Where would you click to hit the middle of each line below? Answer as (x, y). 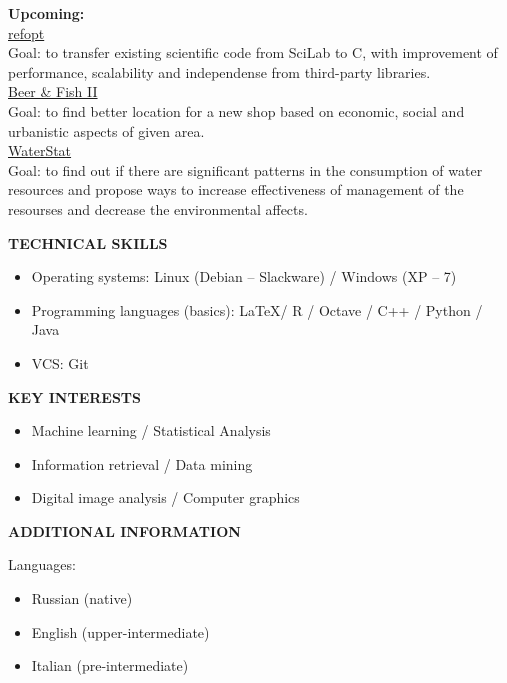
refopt (26, 32)
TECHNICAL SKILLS (88, 242)
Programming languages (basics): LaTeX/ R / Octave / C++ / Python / (257, 309)
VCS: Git (60, 362)
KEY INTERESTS (74, 396)
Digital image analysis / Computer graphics (165, 497)
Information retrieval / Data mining (142, 463)
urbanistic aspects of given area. (106, 130)
